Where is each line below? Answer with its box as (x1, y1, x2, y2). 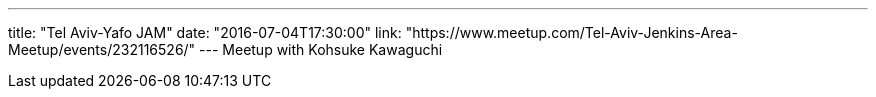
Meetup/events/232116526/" (8, 41, 196, 58)
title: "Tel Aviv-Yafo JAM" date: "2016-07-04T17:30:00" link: (8, 24, 402, 41)
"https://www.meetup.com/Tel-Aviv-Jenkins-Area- (405, 24, 738, 41)
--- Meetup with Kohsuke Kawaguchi (199, 41, 443, 58)
